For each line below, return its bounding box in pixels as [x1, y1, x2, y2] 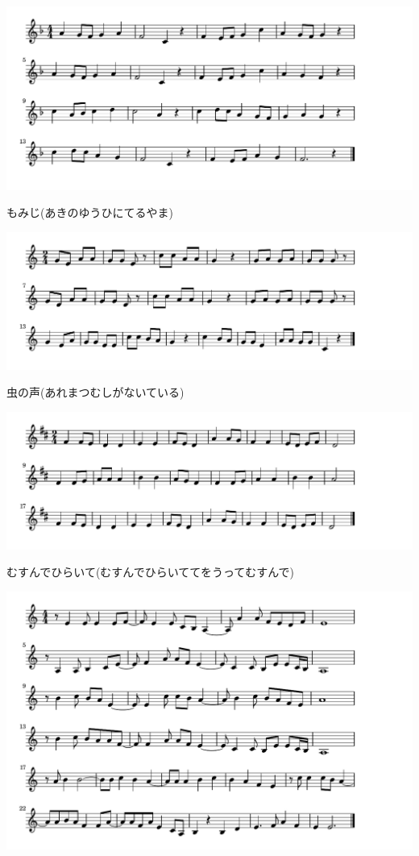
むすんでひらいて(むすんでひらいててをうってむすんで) [6, 563, 294, 580]
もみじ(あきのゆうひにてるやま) [6, 204, 173, 221]
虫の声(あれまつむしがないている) [6, 384, 185, 401]
